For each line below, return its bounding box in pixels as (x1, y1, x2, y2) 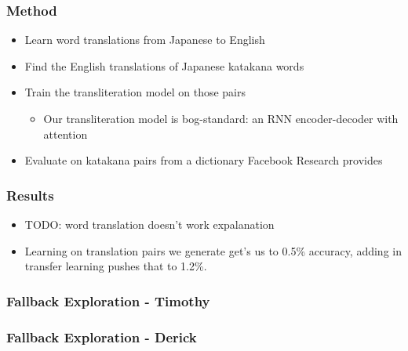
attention (43, 125, 88, 142)
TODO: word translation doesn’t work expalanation (24, 216, 275, 232)
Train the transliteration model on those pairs (24, 84, 246, 100)
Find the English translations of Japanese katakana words (24, 57, 304, 74)
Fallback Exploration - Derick (6, 327, 197, 346)
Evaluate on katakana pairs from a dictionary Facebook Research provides (24, 152, 383, 168)
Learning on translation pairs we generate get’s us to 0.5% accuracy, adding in (24, 242, 402, 259)
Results (6, 185, 54, 204)
